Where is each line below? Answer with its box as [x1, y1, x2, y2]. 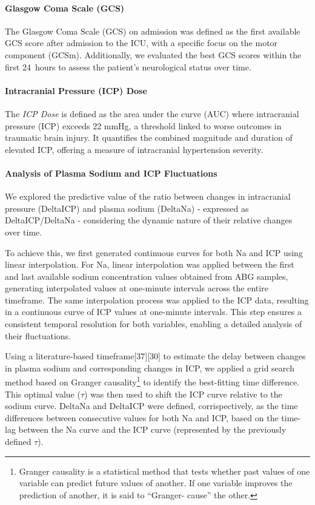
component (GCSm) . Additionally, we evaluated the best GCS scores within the [5, 48, 302, 61]
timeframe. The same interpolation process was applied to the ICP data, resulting [5, 293, 309, 306]
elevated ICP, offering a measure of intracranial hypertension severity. [5, 143, 264, 155]
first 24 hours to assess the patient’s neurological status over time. [5, 60, 251, 73]
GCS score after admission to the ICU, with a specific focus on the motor [5, 36, 278, 49]
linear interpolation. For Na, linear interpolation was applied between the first [5, 258, 294, 271]
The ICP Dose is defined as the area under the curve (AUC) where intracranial [5, 107, 299, 120]
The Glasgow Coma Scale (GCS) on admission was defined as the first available [5, 24, 300, 37]
